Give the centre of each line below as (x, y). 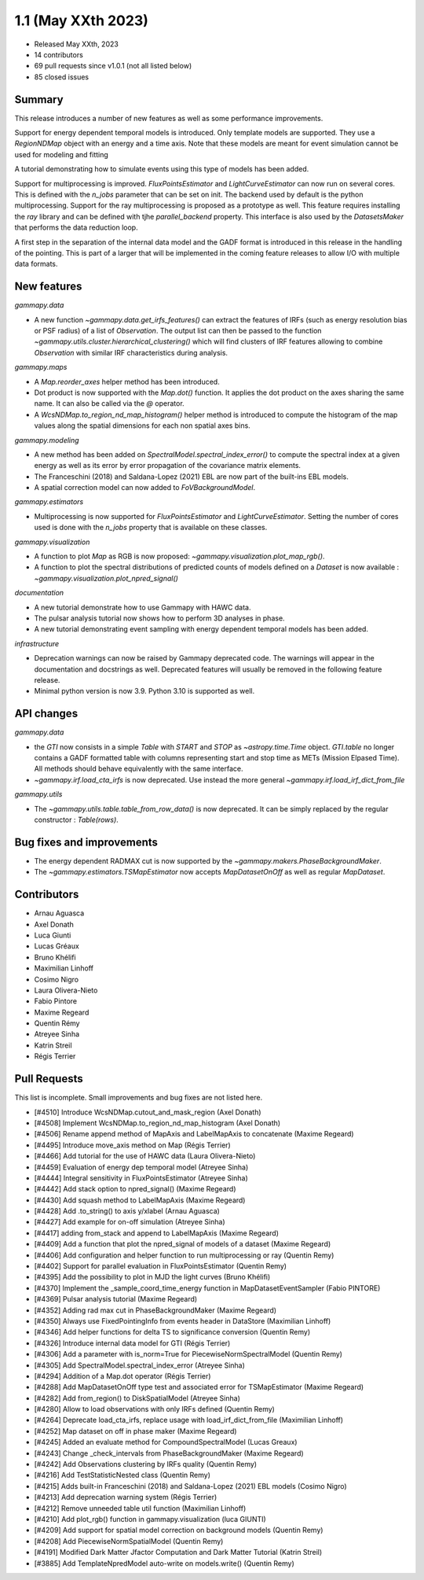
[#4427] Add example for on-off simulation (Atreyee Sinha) (130, 1222)
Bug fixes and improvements (86, 842)
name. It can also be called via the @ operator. (109, 403)
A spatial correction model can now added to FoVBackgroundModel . (145, 488)
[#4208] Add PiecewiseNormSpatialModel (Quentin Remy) (129, 1541)
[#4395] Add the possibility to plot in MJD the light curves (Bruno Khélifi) (152, 1277)
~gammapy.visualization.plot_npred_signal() (106, 578)
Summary (39, 99)
